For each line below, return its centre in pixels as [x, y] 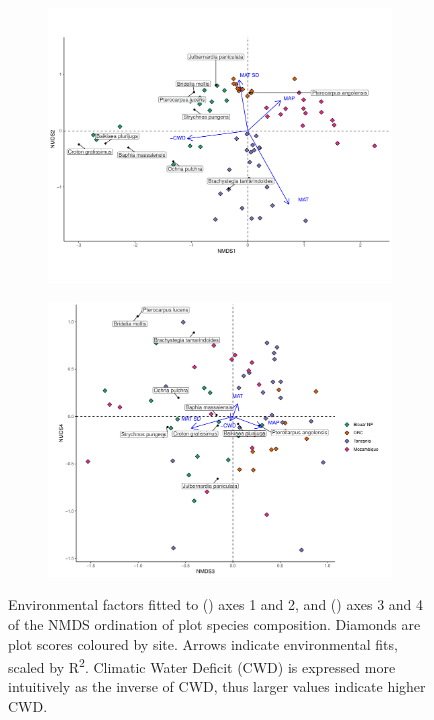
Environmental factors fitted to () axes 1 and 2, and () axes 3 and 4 [216, 604]
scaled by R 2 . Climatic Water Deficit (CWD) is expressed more [202, 665]
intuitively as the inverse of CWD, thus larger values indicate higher [217, 686]
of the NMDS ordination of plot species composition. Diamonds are [214, 624]
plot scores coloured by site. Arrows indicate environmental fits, [203, 643]
